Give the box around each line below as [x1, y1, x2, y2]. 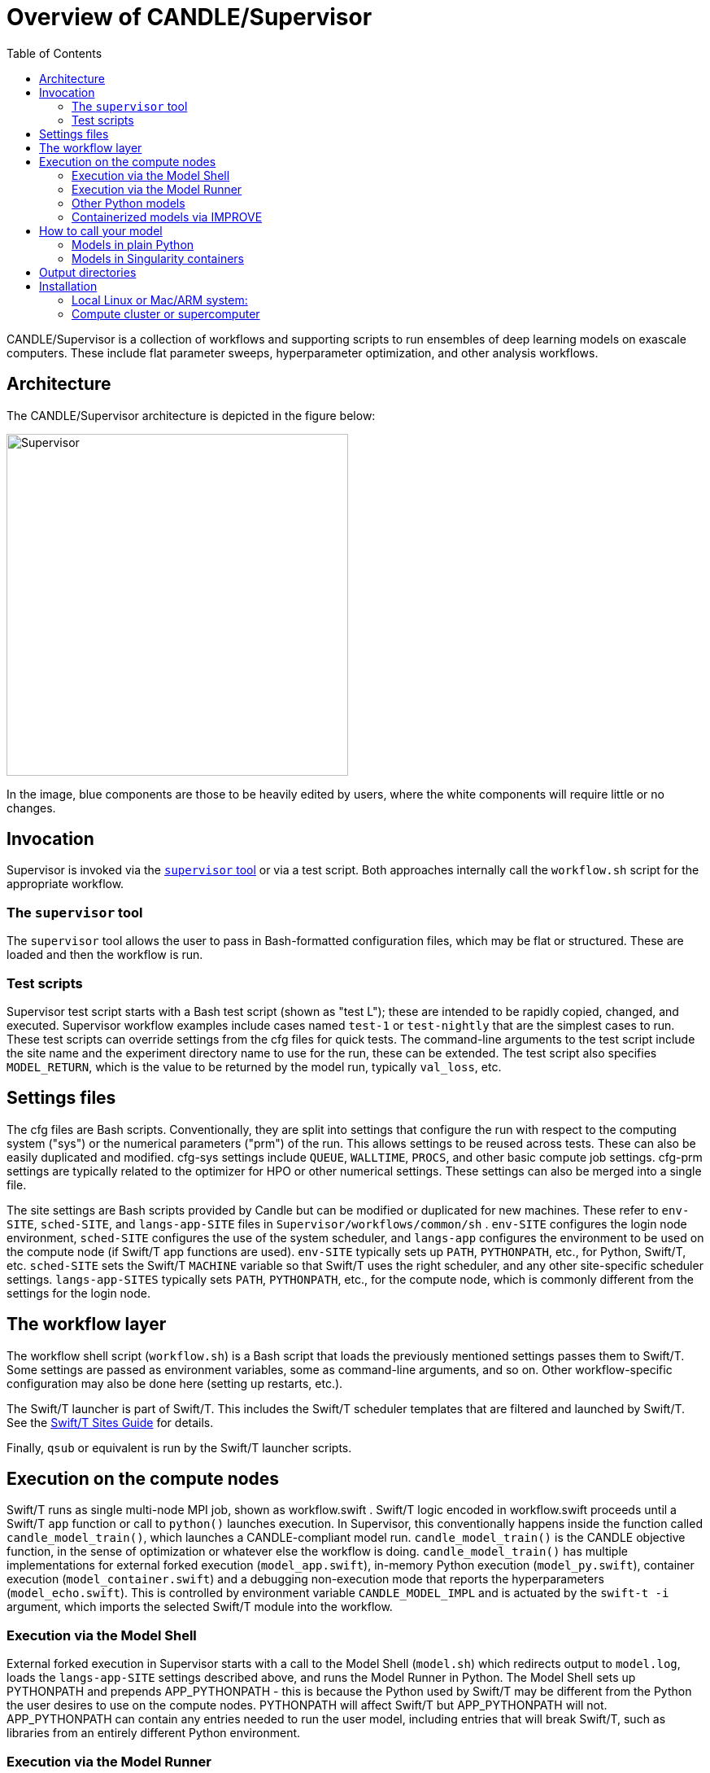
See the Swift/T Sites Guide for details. [7, 1415, 214, 1429]
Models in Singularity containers [72, 251, 244, 265]
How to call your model [39, 223, 163, 238]
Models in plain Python [72, 237, 194, 252]
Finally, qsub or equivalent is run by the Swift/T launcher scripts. [7, 1440, 352, 1455]
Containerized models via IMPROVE [72, 209, 263, 224]
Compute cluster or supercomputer [72, 306, 260, 321]
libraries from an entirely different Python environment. [7, 1726, 301, 1740]
